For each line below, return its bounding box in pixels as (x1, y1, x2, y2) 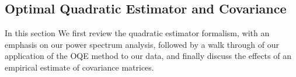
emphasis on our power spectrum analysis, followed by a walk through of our (5, 38, 279, 50)
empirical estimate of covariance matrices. (5, 61, 154, 73)
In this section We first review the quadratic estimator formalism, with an (5, 27, 270, 39)
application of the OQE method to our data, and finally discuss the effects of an (5, 50, 291, 62)
